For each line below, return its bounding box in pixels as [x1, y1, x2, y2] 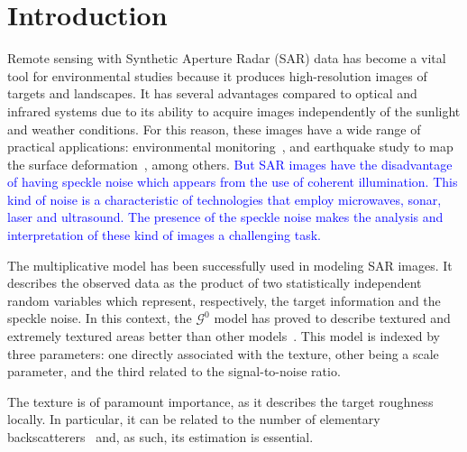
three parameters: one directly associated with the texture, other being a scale [7, 344, 439, 363]
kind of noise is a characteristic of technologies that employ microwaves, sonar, [7, 189, 442, 208]
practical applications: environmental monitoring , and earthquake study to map [7, 137, 453, 156]
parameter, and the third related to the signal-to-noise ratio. [7, 362, 341, 381]
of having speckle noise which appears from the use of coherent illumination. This [7, 172, 458, 191]
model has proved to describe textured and [214, 309, 451, 327]
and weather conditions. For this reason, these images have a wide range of [7, 119, 421, 138]
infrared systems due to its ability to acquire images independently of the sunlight [7, 101, 461, 120]
